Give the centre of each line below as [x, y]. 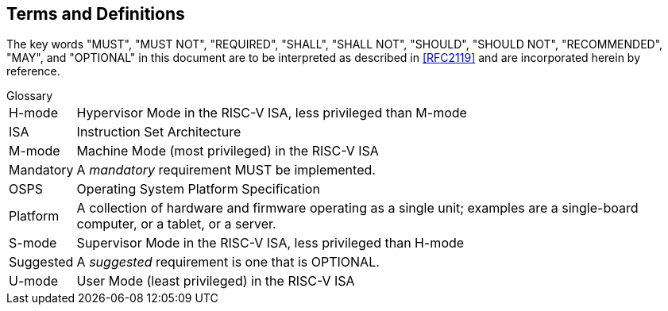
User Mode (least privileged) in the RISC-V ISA [216, 281]
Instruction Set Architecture [159, 132]
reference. [33, 71]
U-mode [33, 281]
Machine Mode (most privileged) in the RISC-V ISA [228, 151]
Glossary [30, 96]
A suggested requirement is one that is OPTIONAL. [228, 262]
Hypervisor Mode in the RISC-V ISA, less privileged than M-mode [272, 113]
